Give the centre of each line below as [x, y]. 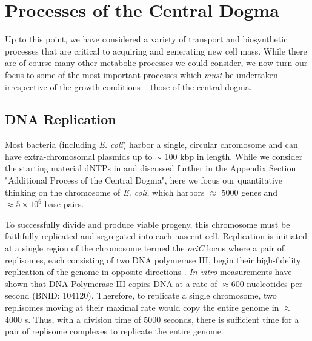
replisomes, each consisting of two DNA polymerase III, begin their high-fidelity [153, 260]
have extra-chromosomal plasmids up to [79, 156]
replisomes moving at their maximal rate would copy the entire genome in [142, 307]
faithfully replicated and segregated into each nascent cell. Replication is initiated [156, 236]
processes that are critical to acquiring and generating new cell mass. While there [156, 51]
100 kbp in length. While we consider [234, 156]
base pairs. [64, 204]
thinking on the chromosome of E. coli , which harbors [105, 192]
